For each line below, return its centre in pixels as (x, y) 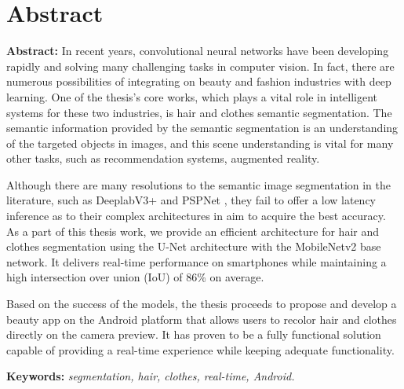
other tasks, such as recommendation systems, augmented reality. (163, 158)
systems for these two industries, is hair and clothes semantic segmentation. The (199, 112)
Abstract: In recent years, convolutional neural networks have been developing (198, 51)
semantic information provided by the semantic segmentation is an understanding (202, 128)
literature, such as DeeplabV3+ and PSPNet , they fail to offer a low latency (191, 200)
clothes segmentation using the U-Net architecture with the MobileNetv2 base (194, 246)
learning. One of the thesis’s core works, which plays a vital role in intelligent (192, 96)
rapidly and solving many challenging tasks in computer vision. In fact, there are (200, 66)
